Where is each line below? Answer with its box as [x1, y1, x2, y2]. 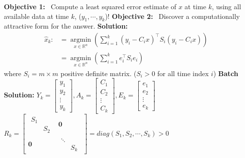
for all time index [157, 68, 209, 78]
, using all [212, 1, 241, 11]
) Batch [213, 68, 238, 78]
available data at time [4, 11, 69, 21]
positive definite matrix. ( [60, 68, 137, 78]
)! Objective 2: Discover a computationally [105, 11, 240, 21]
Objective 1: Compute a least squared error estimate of [4, 1, 177, 11]
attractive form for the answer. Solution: [4, 21, 128, 31]
